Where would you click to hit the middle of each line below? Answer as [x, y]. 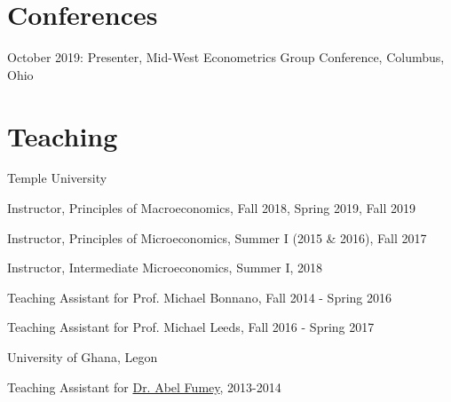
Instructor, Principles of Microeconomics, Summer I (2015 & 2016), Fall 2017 [217, 237]
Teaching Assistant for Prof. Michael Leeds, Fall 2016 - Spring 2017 [191, 327]
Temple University [57, 178]
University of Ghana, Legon [83, 357]
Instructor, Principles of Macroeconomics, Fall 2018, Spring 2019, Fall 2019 [211, 208]
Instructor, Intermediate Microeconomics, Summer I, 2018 [165, 268]
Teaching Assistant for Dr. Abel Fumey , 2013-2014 [144, 386]
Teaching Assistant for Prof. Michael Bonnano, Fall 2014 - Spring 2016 [200, 297]
